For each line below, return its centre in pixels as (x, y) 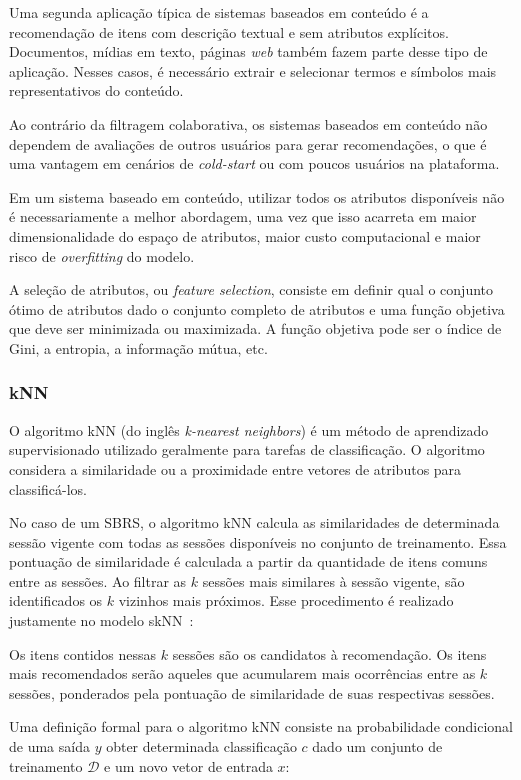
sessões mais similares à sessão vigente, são (333, 580)
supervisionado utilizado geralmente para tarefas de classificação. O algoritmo (247, 449)
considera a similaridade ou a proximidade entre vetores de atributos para (235, 468)
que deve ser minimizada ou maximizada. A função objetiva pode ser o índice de (255, 328)
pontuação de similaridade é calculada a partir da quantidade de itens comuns (248, 561)
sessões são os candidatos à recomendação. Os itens (329, 653)
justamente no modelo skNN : (101, 620)
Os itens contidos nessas (83, 653)
